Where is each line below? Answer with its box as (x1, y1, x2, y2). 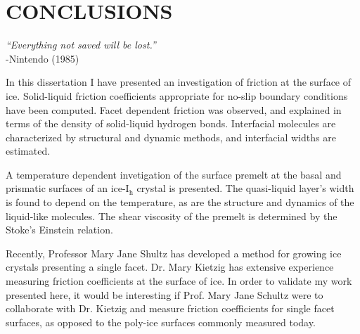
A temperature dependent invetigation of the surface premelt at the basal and (6, 167, 342, 181)
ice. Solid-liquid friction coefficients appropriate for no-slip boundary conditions (6, 88, 348, 103)
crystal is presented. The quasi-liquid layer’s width (136, 181, 354, 195)
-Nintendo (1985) (6, 51, 79, 65)
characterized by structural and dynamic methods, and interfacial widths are (6, 129, 336, 144)
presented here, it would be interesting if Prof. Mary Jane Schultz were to (6, 287, 323, 302)
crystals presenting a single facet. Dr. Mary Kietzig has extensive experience (6, 259, 334, 274)
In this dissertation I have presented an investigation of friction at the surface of (6, 75, 352, 89)
